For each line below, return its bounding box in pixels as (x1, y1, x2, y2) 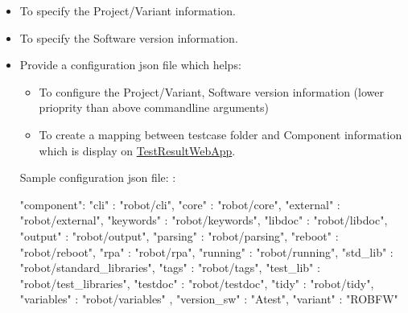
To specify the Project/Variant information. (19, 2, 236, 19)
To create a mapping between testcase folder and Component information (39, 126, 402, 142)
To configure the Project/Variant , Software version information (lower (39, 83, 384, 100)
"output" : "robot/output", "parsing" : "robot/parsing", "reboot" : (19, 227, 339, 244)
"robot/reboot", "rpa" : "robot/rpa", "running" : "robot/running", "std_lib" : (19, 243, 394, 260)
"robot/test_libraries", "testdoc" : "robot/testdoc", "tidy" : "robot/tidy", (19, 274, 374, 291)
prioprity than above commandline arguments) (39, 99, 269, 116)
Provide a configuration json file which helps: (19, 56, 241, 73)
